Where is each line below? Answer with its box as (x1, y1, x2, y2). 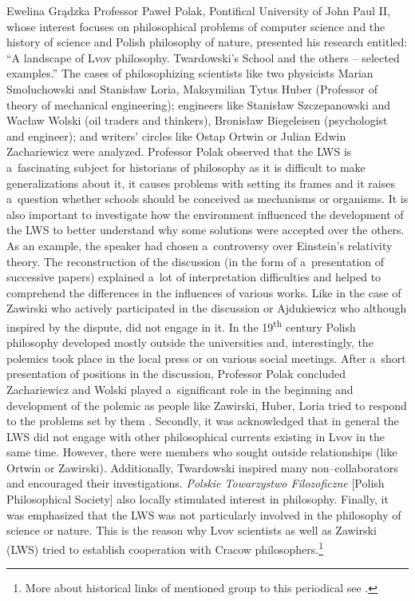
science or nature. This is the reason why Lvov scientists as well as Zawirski (6, 522, 377, 539)
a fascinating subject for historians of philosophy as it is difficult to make (6, 158, 366, 175)
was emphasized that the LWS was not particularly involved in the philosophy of (6, 506, 401, 523)
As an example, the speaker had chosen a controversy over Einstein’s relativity (6, 237, 393, 253)
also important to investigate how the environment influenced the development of (6, 205, 404, 222)
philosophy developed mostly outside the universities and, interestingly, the (6, 334, 373, 351)
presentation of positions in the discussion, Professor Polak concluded (6, 365, 346, 382)
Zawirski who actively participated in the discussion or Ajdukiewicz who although (6, 300, 407, 316)
